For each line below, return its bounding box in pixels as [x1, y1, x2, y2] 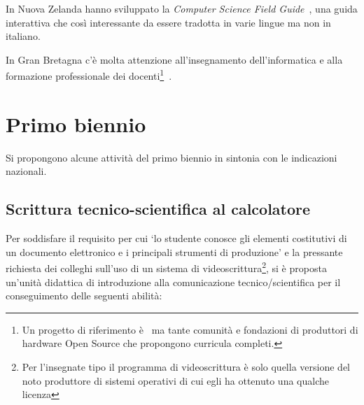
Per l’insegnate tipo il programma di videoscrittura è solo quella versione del [22, 359, 350, 374]
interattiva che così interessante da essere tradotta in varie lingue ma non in [6, 15, 331, 29]
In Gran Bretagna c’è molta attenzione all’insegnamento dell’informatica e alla [6, 52, 343, 66]
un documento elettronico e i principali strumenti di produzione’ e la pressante [6, 244, 343, 259]
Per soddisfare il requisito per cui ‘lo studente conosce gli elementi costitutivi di [6, 231, 347, 246]
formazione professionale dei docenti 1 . [6, 66, 172, 83]
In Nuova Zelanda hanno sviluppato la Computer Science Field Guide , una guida [6, 1, 358, 15]
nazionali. [6, 164, 47, 178]
